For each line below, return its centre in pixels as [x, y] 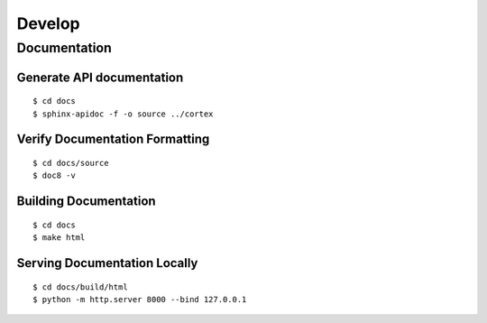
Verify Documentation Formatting [113, 139]
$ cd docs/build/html [80, 287]
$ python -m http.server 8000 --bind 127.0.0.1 [140, 299]
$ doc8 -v [54, 175]
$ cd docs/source [71, 163]
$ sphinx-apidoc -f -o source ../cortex [123, 114]
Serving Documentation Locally [107, 263]
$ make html [59, 238]
